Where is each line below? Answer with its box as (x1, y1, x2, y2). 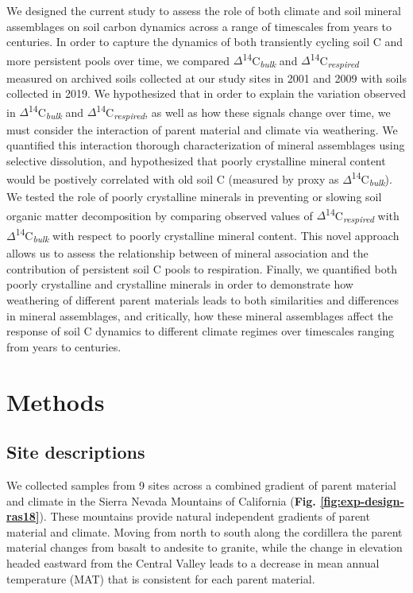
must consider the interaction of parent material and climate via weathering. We (6, 121, 398, 138)
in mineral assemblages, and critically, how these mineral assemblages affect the (6, 307, 393, 324)
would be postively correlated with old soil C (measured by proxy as (6, 170, 339, 187)
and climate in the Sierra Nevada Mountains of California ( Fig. (6, 492, 316, 509)
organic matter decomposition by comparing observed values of (6, 207, 313, 223)
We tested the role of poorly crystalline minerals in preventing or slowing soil (6, 188, 382, 205)
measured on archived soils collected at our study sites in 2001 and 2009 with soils (6, 69, 407, 86)
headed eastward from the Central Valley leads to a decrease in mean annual (6, 554, 380, 571)
